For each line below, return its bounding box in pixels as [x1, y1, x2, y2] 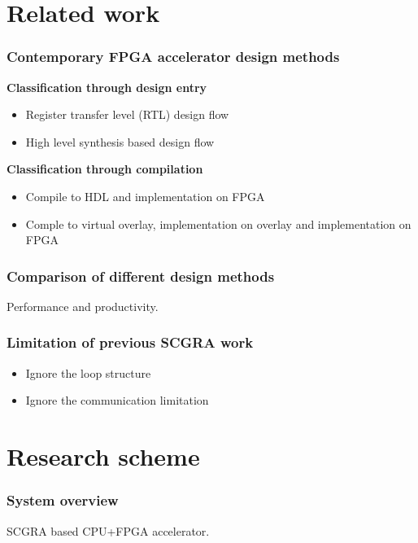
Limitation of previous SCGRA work [7, 332, 254, 353]
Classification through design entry [7, 78, 207, 95]
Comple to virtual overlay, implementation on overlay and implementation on [25, 215, 411, 232]
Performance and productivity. [7, 297, 159, 314]
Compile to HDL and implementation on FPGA [25, 187, 265, 204]
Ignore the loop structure [25, 364, 151, 381]
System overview [7, 490, 119, 510]
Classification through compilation [7, 160, 203, 177]
